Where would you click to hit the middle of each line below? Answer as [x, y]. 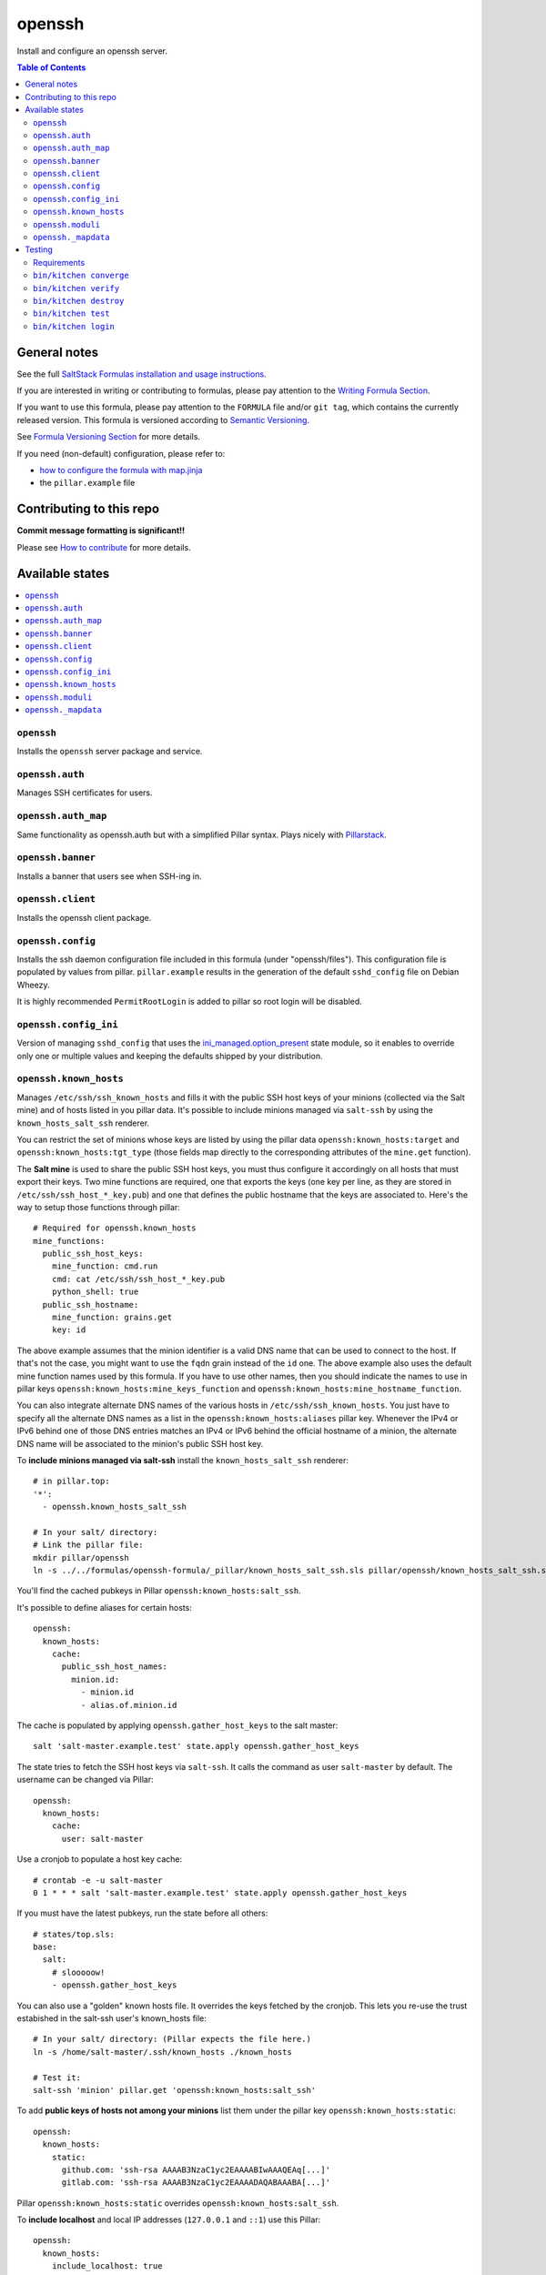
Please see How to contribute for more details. [104, 547]
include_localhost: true [107, 2266]
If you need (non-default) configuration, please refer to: [121, 453]
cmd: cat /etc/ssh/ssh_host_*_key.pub [138, 1279]
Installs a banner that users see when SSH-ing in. [109, 876]
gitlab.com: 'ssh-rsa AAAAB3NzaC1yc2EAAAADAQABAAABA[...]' [196, 2183]
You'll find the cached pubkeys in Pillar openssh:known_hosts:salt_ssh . [159, 1591]
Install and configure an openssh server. [92, 51]
